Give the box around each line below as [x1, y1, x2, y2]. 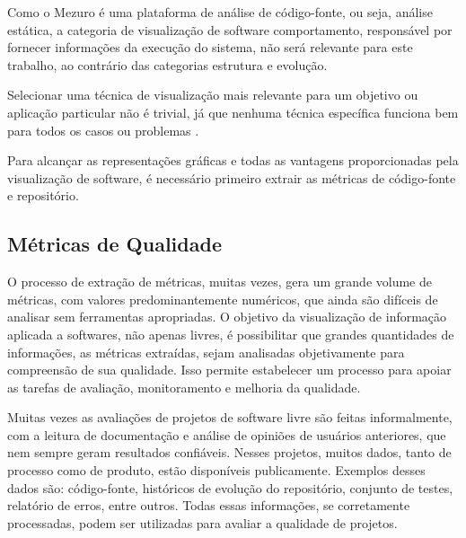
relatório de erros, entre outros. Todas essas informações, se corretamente [7, 496, 410, 515]
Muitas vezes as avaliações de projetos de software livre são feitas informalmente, [7, 408, 453, 427]
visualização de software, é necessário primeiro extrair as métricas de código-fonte [7, 168, 456, 187]
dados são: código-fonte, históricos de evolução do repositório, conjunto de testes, [7, 478, 453, 497]
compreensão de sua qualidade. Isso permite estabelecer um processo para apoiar [7, 360, 452, 379]
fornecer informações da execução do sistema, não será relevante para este [7, 38, 413, 57]
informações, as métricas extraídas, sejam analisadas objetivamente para [7, 342, 405, 361]
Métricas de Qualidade [7, 230, 222, 258]
